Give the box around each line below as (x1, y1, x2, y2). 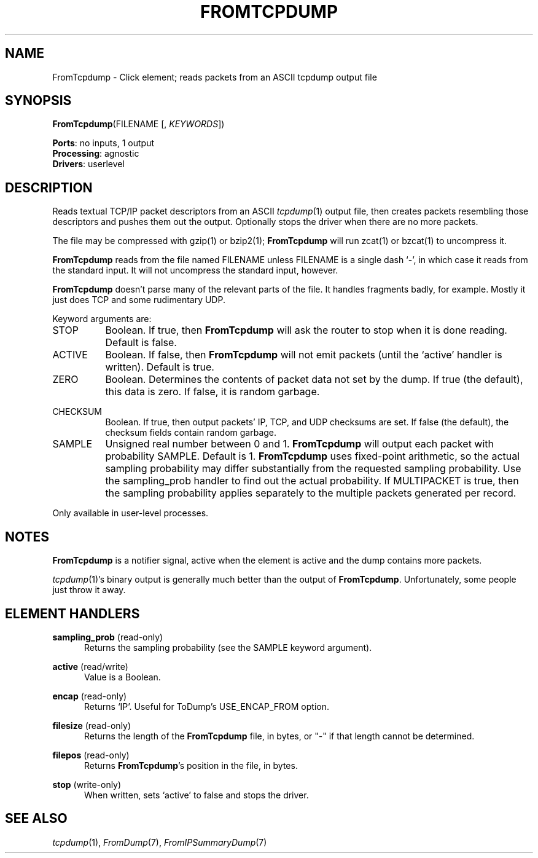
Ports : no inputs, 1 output (52, 138, 154, 149)
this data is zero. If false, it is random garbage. (105, 385, 320, 398)
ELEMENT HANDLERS (5, 605, 140, 621)
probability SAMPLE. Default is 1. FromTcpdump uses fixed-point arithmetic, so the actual (105, 450, 520, 463)
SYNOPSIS (5, 93, 72, 109)
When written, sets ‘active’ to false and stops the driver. (84, 789, 309, 800)
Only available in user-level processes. (52, 508, 209, 519)
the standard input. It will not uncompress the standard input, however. (52, 265, 338, 276)
